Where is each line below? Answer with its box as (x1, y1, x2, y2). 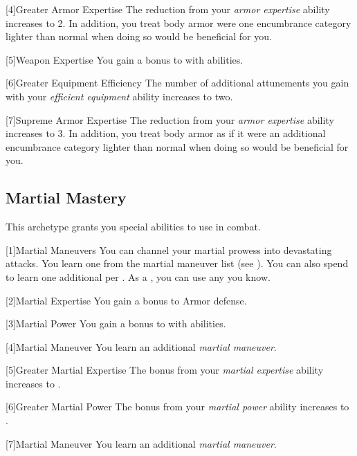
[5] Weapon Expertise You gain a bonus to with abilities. (6, 52, 244, 66)
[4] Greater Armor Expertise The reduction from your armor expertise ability (6, 2, 330, 16)
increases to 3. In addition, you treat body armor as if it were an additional (6, 126, 326, 140)
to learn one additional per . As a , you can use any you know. (6, 269, 271, 284)
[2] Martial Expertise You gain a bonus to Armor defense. (6, 293, 247, 307)
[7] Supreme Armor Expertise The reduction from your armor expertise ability (6, 112, 334, 127)
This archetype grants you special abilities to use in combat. (6, 219, 261, 234)
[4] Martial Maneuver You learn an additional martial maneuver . (6, 339, 277, 354)
